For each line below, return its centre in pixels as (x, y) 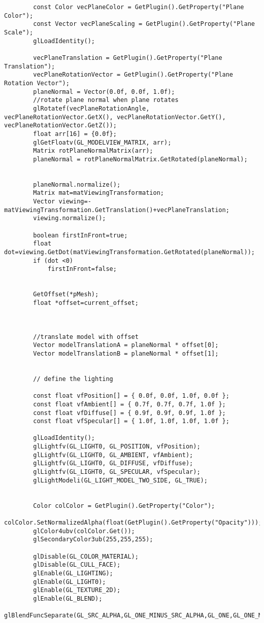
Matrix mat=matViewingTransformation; (98, 193)
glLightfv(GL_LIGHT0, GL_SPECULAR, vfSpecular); (117, 472)
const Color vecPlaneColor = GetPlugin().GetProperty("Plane (139, 7)
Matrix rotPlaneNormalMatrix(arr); (93, 151)
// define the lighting (73, 379)
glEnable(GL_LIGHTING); (73, 573)
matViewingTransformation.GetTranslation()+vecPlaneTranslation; (117, 210)
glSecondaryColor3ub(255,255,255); (93, 540)
